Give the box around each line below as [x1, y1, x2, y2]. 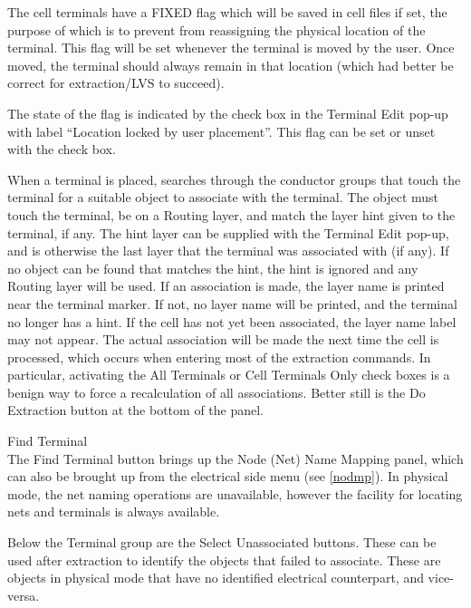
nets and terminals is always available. [7, 502, 220, 521]
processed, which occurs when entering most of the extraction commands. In [7, 347, 431, 366]
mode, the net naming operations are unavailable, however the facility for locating [7, 484, 463, 503]
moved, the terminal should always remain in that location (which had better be [7, 55, 454, 74]
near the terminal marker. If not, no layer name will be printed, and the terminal [7, 294, 457, 313]
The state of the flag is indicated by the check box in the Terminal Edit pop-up [7, 103, 448, 122]
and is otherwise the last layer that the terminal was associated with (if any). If [7, 241, 449, 260]
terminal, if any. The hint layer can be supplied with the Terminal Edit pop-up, [7, 223, 449, 242]
